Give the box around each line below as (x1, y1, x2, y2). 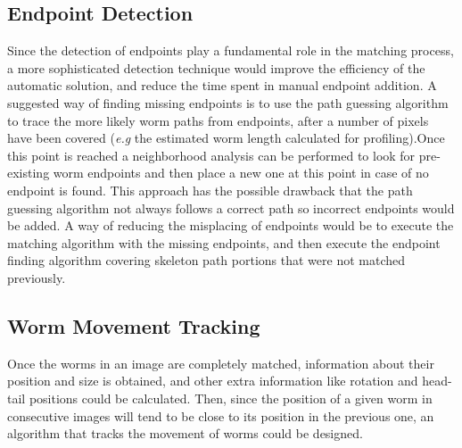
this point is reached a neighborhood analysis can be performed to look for (7, 145, 416, 164)
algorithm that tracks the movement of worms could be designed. (7, 424, 363, 443)
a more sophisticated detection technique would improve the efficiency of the (7, 58, 425, 77)
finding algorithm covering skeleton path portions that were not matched (7, 251, 405, 270)
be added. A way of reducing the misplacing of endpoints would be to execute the (7, 216, 454, 235)
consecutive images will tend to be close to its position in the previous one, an (7, 406, 434, 425)
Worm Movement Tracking (7, 311, 260, 339)
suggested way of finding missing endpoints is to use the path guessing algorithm (7, 93, 449, 112)
